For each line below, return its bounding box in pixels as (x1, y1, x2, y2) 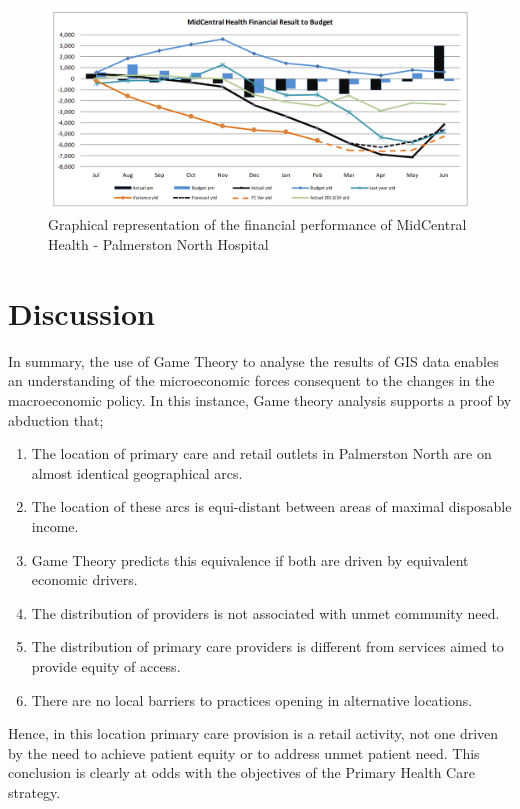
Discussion (8, 292, 155, 333)
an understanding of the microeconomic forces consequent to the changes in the (8, 370, 495, 391)
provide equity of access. (31, 655, 181, 676)
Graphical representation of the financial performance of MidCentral (48, 214, 467, 235)
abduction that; (8, 409, 104, 430)
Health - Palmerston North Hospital (48, 234, 269, 255)
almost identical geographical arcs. (31, 462, 243, 483)
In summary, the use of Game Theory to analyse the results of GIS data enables (8, 350, 499, 371)
